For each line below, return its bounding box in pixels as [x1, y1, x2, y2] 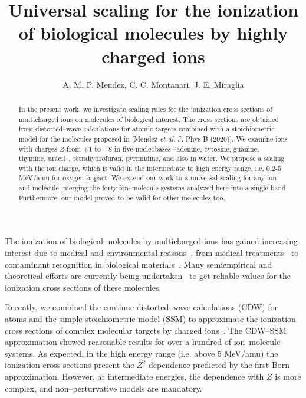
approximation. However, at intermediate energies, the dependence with [5, 370, 264, 382]
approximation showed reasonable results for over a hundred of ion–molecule [5, 335, 281, 348]
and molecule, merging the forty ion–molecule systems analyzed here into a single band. [18, 183, 288, 193]
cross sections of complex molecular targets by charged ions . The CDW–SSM [5, 324, 287, 336]
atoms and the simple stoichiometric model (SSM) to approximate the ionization [5, 313, 296, 325]
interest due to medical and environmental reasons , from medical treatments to [5, 246, 299, 259]
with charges [18, 143, 57, 153]
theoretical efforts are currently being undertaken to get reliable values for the [5, 269, 291, 282]
